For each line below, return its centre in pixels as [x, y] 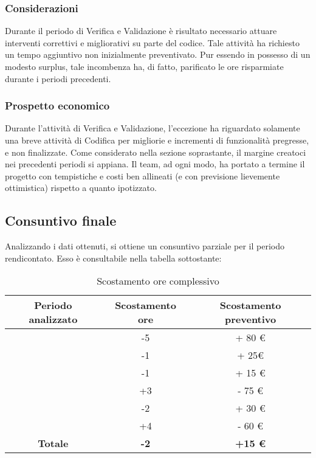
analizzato [53, 319]
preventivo [251, 319]
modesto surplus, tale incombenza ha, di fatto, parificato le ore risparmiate [144, 66]
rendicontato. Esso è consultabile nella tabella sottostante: [113, 258]
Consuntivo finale [61, 220]
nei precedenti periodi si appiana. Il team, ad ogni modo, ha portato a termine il [155, 164]
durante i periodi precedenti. [58, 78]
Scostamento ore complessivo [158, 281]
